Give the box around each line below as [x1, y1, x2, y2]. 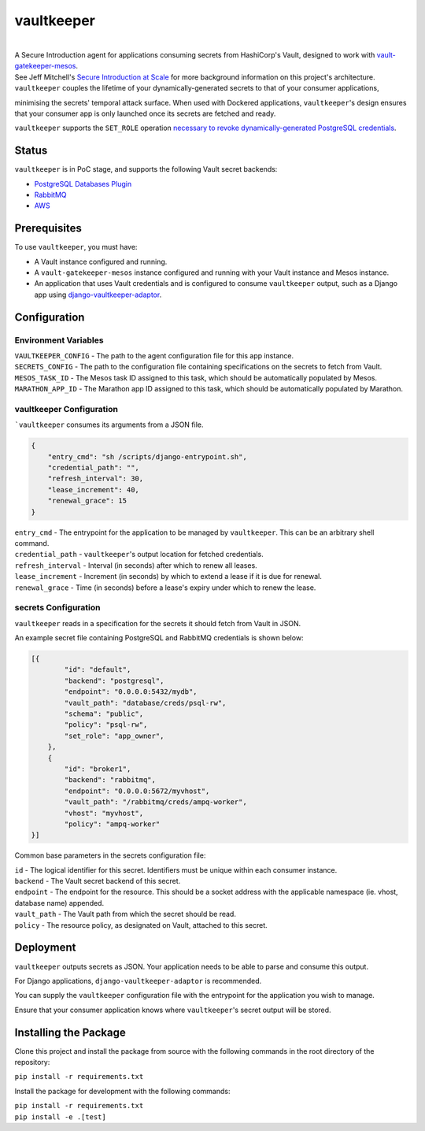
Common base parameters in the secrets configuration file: [14, 851, 206, 860]
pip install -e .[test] [14, 1112, 106, 1122]
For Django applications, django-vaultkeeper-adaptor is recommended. [14, 976, 262, 985]
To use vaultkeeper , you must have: [14, 243, 138, 252]
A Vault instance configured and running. [34, 257, 168, 266]
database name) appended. [14, 898, 105, 907]
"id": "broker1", [64, 764, 131, 773]
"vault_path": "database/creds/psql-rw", [64, 698, 227, 707]
